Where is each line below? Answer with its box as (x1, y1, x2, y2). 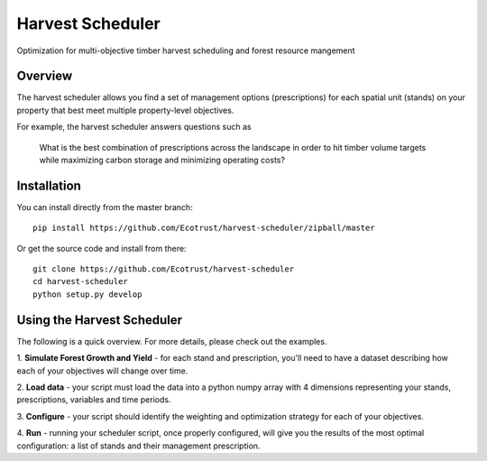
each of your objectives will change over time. (16, 365, 188, 376)
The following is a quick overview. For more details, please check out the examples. (16, 336, 327, 346)
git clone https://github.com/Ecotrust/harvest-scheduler (32, 264, 295, 274)
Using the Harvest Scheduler (16, 312, 183, 327)
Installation (16, 178, 81, 193)
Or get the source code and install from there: (16, 243, 187, 254)
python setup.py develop (32, 289, 142, 300)
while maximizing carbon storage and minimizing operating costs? (39, 154, 286, 166)
